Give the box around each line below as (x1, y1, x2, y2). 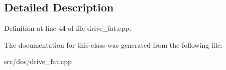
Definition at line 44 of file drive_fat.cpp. (4, 23, 132, 33)
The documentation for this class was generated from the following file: (4, 39, 222, 50)
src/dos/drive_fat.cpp (4, 56, 72, 67)
